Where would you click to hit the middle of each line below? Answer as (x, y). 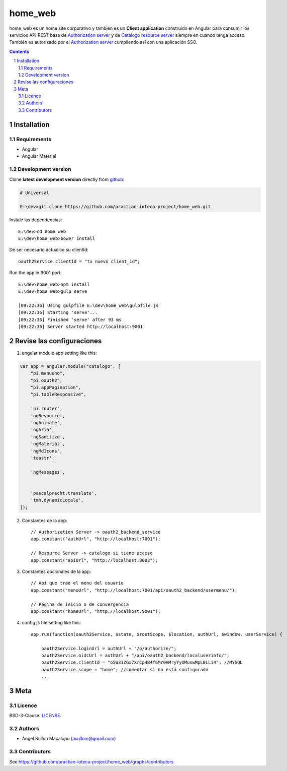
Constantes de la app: (44, 520)
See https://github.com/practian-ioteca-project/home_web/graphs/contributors (91, 761)
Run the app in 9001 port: (36, 273)
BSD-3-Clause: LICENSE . (35, 716)
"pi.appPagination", (56, 388)
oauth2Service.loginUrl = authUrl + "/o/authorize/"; (109, 648)
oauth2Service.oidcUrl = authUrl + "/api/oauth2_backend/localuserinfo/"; (135, 655)
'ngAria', (42, 430)
